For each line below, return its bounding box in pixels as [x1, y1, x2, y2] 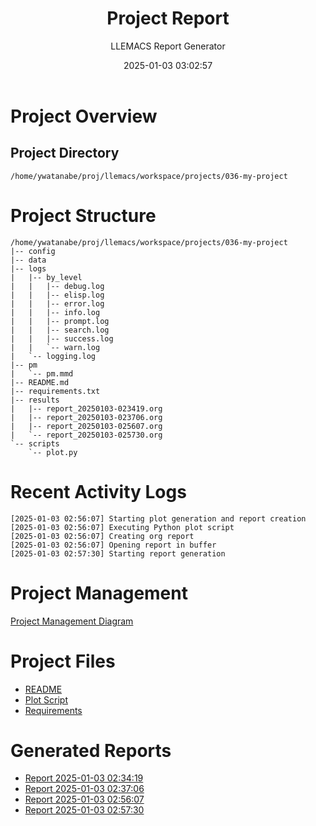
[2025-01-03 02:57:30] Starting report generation [10, 548, 226, 559]
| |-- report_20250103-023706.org [10, 412, 163, 422]
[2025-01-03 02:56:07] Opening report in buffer [10, 540, 217, 550]
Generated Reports [10, 739, 172, 762]
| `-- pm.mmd [10, 368, 74, 379]
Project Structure [10, 204, 157, 227]
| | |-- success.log [10, 333, 114, 344]
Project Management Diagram [10, 615, 134, 627]
